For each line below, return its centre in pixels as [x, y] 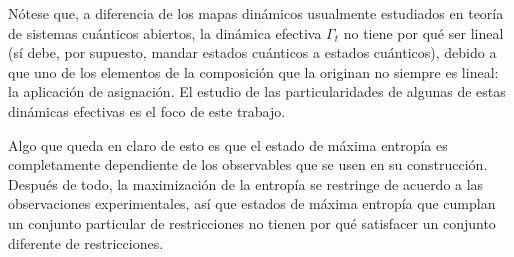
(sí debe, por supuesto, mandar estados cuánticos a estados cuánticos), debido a [252, 52]
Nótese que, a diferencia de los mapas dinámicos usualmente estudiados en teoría [256, 13]
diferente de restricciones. [86, 242]
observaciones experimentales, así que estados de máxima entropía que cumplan [252, 203]
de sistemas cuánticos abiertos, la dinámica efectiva [165, 32]
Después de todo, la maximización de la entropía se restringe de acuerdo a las [246, 183]
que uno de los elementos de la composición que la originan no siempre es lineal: [253, 71]
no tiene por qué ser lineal [423, 32]
